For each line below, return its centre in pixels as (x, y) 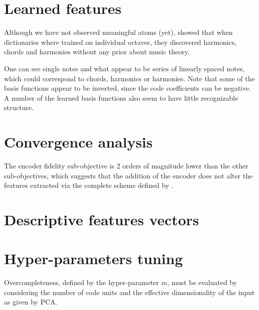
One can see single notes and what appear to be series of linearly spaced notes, (124, 68)
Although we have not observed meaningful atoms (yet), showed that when (119, 32)
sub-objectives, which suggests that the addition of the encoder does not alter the (129, 175)
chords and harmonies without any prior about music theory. (97, 52)
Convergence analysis (78, 142)
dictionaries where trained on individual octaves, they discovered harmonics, (120, 42)
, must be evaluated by (202, 282)
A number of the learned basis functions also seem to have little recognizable (121, 97)
